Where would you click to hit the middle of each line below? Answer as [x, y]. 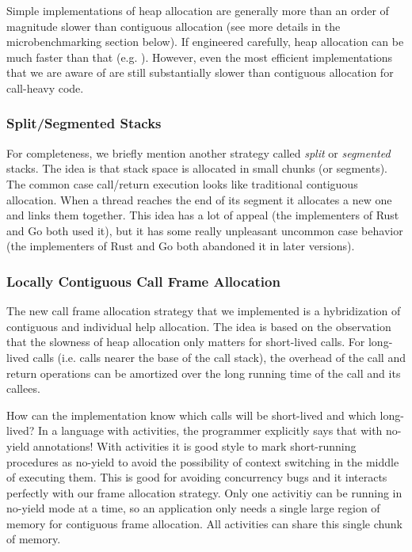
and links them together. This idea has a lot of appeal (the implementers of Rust [203, 215]
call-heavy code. [45, 88]
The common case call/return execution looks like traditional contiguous [182, 183]
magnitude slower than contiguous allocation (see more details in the [174, 26]
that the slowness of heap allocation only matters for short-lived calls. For [186, 342]
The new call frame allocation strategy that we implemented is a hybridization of [204, 311]
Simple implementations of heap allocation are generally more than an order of [198, 10]
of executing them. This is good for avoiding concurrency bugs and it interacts [197, 477]
